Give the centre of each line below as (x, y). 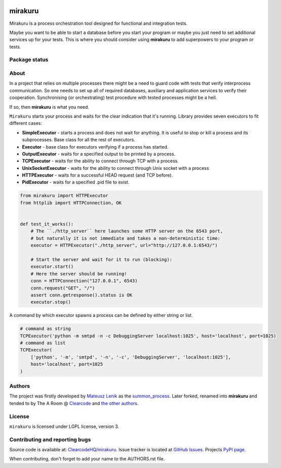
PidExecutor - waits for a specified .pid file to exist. (76, 182)
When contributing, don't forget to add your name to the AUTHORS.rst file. (87, 459)
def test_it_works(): (47, 224)
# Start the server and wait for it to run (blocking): (102, 259)
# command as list (43, 343)
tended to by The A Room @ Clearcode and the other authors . (74, 403)
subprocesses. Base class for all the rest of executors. (78, 140)
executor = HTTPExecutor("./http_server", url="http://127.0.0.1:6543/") (124, 245)
